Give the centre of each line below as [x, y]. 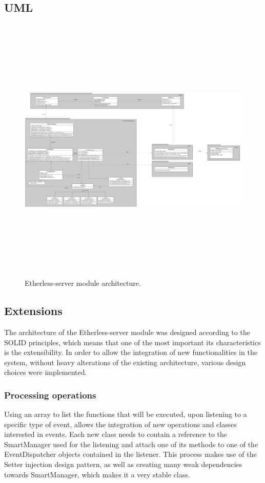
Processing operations [50, 395]
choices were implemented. [46, 372]
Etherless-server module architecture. [83, 283]
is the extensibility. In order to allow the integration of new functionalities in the [131, 352]
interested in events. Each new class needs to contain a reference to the [116, 434]
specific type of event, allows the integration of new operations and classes [120, 424]
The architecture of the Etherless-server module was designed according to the [127, 332]
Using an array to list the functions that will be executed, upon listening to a [126, 414]
